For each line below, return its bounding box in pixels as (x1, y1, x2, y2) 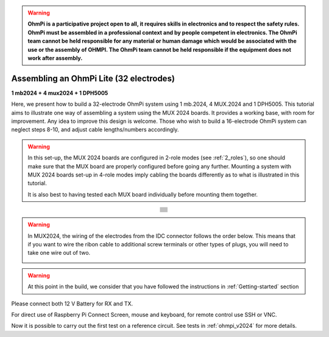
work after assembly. (27, 54, 83, 61)
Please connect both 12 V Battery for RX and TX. (11, 300, 133, 307)
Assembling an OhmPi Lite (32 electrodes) (11, 73, 175, 83)
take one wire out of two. (27, 249, 91, 257)
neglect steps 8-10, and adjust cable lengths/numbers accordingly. (11, 126, 179, 133)
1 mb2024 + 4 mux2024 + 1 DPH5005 (11, 89, 108, 97)
